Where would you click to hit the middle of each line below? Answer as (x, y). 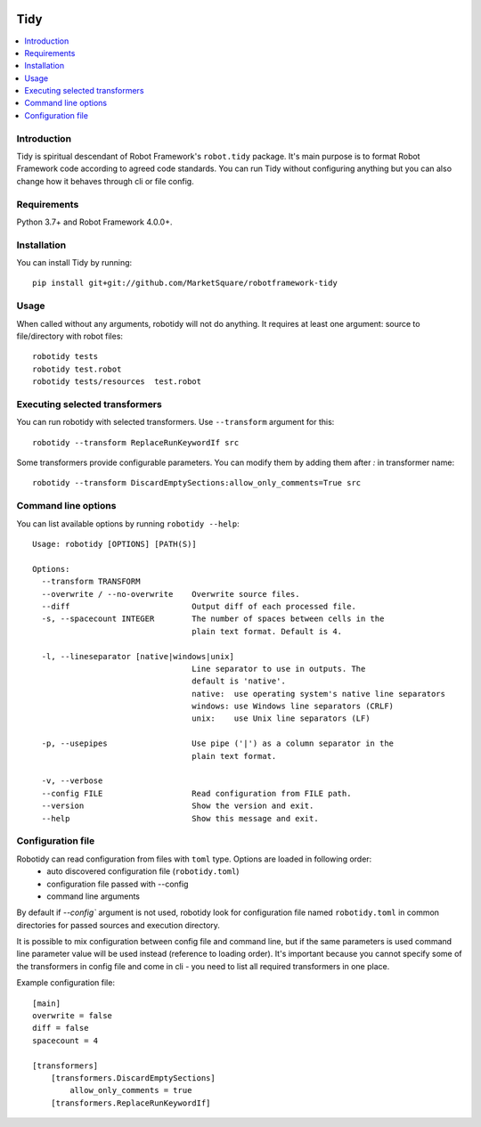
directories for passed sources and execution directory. (118, 925)
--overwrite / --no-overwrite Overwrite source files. (171, 594)
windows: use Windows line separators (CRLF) (293, 706)
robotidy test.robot (77, 369)
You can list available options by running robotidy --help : (128, 523)
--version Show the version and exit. (178, 806)
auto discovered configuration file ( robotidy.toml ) (143, 871)
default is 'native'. (239, 681)
